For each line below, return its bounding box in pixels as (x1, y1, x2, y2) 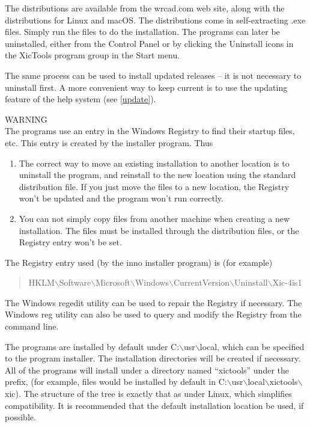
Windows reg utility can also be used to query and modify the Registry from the (5, 308, 302, 321)
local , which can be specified (199, 340, 305, 352)
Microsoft (96, 276, 130, 289)
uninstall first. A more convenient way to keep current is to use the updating (5, 81, 288, 93)
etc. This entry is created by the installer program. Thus (5, 136, 213, 149)
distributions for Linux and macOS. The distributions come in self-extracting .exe (5, 13, 306, 26)
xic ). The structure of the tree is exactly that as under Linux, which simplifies (5, 387, 292, 400)
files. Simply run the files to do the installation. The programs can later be (5, 25, 280, 38)
